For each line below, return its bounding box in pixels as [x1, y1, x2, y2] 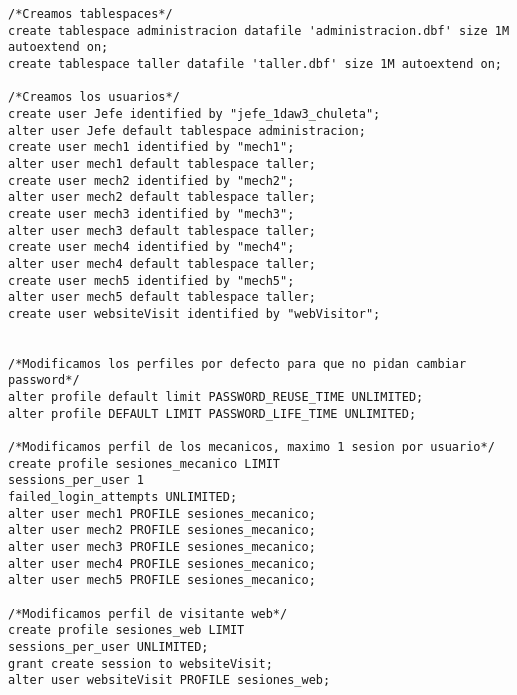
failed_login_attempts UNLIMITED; [8, 490, 238, 505]
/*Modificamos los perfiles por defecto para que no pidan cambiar [8, 356, 467, 371]
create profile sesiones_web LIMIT [8, 623, 245, 638]
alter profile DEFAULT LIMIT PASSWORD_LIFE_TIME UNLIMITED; [8, 406, 417, 421]
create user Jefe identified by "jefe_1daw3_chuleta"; [8, 106, 381, 121]
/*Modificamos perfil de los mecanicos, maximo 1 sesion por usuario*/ [8, 440, 495, 455]
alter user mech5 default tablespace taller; [8, 290, 316, 305]
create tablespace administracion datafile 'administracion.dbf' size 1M [8, 23, 510, 38]
